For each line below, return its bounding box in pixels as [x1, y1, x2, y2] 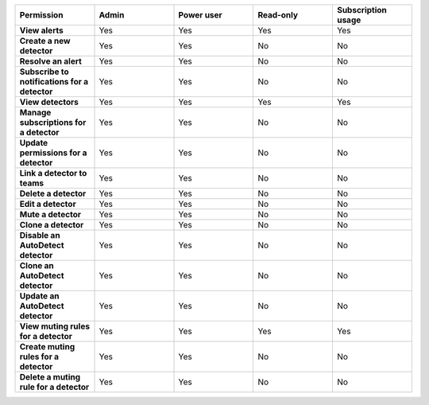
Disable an [19, 230, 60, 240]
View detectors [19, 96, 79, 107]
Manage [19, 107, 52, 118]
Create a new [19, 36, 71, 46]
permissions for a [19, 147, 87, 158]
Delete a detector [19, 188, 87, 199]
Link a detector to [19, 168, 87, 178]
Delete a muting [19, 372, 81, 382]
